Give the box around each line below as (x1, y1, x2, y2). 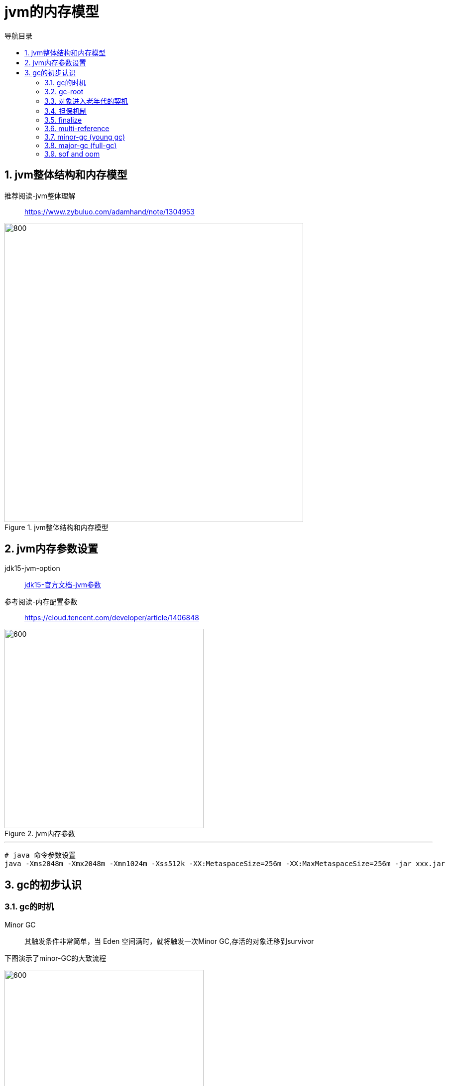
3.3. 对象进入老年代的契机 (44, 96, 128, 105)
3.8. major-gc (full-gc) (44, 141, 117, 150)
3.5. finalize (44, 115, 82, 124)
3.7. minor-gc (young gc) (44, 132, 125, 141)
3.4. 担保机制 (44, 106, 87, 115)
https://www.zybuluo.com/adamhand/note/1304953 (24, 207, 195, 216)
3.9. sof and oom (44, 149, 100, 158)
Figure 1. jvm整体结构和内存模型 (4, 523, 109, 532)
